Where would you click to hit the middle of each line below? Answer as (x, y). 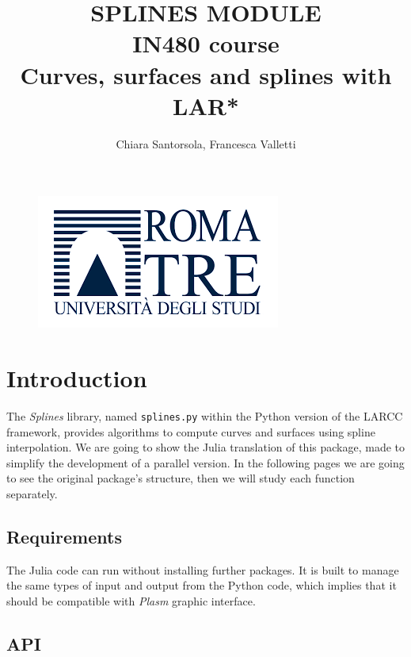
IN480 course (206, 43)
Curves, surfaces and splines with (206, 74)
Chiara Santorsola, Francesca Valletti (206, 143)
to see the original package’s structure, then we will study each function (181, 478)
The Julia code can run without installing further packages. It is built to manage (203, 569)
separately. (32, 494)
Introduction (77, 378)
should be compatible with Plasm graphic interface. (131, 601)
